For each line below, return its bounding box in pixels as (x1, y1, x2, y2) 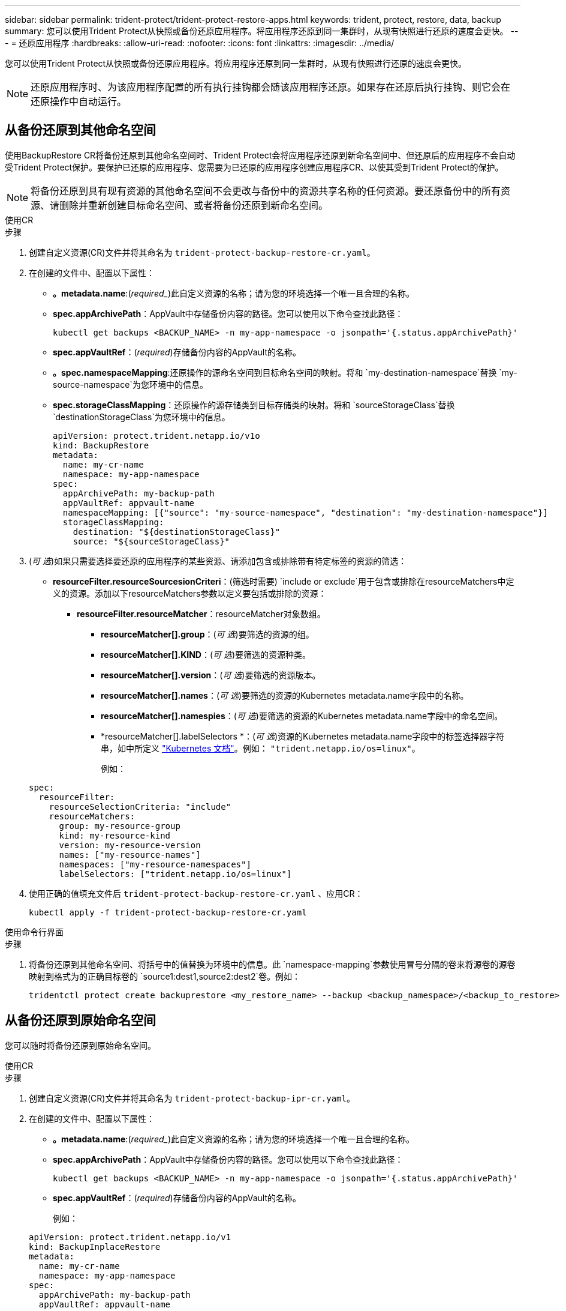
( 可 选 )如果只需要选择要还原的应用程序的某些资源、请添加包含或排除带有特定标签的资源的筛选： (29, 555, 407, 566)
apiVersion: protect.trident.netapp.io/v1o (53, 430, 260, 441)
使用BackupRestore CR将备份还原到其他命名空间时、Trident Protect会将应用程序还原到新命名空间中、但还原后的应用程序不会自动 (5, 149, 516, 160)
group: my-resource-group (59, 821, 180, 831)
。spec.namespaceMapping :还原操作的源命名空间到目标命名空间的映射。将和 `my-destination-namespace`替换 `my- (53, 367, 517, 378)
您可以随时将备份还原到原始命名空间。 (5, 1040, 156, 1050)
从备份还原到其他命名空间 (5, 122, 156, 138)
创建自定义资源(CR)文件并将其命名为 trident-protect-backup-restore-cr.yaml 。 (29, 247, 375, 258)
